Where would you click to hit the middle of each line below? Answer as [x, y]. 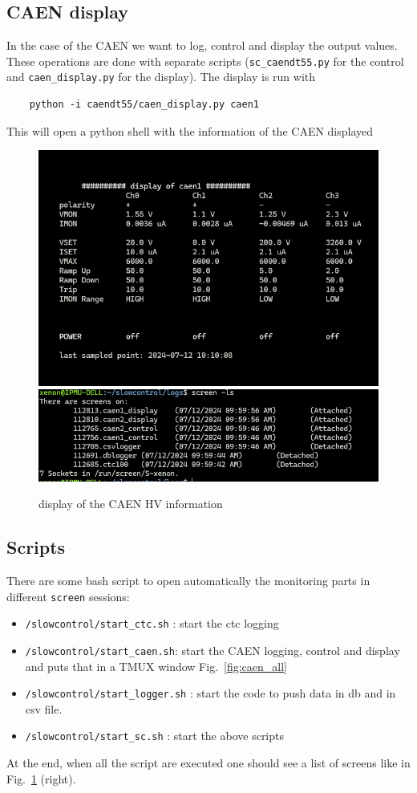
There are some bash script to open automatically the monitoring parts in [188, 580]
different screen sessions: [68, 596]
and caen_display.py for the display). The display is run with [161, 77]
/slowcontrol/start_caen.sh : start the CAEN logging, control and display [213, 650]
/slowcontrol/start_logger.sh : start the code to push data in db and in [211, 693]
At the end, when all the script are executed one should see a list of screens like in [208, 763]
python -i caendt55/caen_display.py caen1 [144, 105]
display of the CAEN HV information [131, 504]
